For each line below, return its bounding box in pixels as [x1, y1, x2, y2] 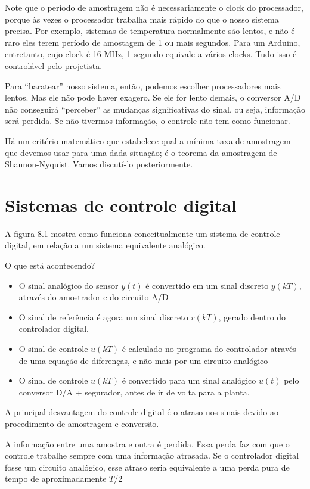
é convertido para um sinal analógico [122, 374, 256, 387]
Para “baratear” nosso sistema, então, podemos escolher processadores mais [5, 79, 281, 92]
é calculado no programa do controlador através [122, 342, 296, 354]
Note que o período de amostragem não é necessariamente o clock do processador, [5, 1, 304, 13]
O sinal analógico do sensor [18, 279, 119, 291]
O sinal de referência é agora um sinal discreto [18, 310, 188, 323]
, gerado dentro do [218, 310, 286, 323]
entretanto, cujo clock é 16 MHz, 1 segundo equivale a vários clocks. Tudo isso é [5, 48, 297, 60]
